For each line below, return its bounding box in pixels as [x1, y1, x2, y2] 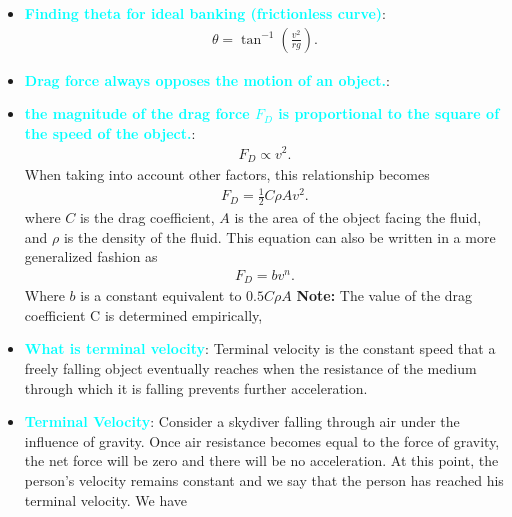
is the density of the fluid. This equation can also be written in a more [63, 226, 496, 247]
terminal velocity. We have [24, 489, 188, 510]
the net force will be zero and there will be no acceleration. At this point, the [24, 450, 499, 471]
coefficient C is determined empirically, [24, 304, 263, 325]
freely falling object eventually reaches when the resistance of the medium [24, 358, 477, 379]
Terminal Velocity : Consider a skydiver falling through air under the [24, 411, 460, 432]
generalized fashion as [24, 246, 158, 267]
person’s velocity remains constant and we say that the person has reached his [24, 470, 504, 491]
